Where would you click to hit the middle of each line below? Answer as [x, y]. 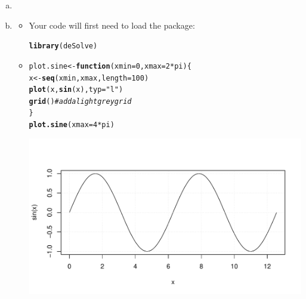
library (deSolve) [63, 46]
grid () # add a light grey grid [80, 101]
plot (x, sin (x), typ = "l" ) [76, 90]
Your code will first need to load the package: [112, 25]
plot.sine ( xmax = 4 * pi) [72, 125]
